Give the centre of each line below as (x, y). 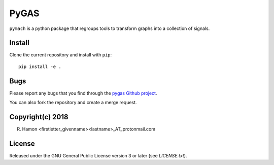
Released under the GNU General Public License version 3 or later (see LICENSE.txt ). (98, 155)
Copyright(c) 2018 (39, 117)
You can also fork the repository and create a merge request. (73, 103)
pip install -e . (40, 67)
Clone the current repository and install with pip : (61, 55)
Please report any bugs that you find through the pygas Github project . (83, 93)
